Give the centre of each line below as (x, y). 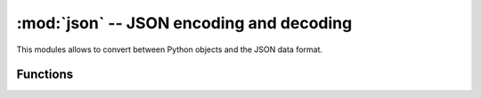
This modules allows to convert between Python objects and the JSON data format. (170, 49)
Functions (45, 75)
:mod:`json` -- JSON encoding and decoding (184, 23)
